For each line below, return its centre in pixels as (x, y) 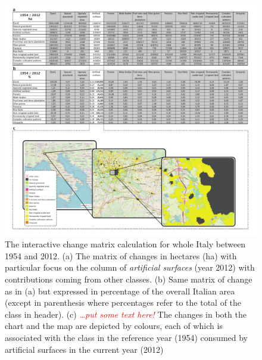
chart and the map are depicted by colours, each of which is (114, 326)
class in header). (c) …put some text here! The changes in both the (126, 314)
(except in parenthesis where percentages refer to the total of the (123, 302)
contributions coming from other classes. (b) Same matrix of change (129, 279)
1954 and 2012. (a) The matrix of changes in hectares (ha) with (121, 255)
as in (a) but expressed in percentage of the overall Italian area (120, 291)
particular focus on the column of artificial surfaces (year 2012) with (130, 267)
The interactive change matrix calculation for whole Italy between (125, 244)
